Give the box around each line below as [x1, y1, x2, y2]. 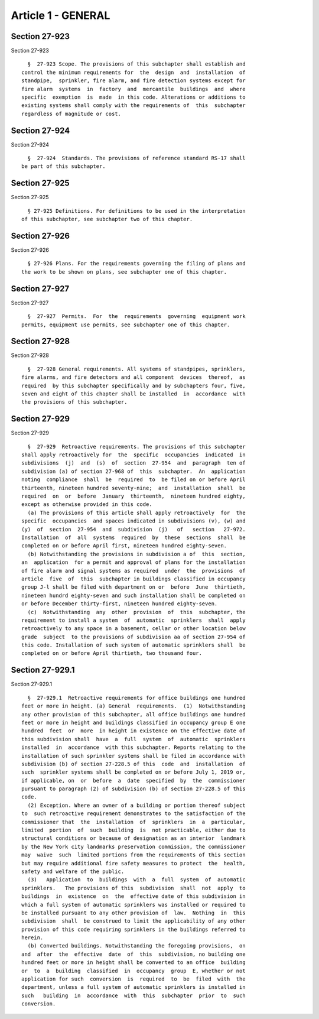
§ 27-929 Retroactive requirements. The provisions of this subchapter [27, 443, 246, 450]
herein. [21, 934, 44, 941]
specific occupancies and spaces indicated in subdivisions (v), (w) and [21, 518, 246, 524]
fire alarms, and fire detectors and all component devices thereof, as [21, 374, 246, 381]
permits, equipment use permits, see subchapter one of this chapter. [21, 321, 230, 328]
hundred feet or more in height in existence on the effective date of [21, 728, 246, 734]
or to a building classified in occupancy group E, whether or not [21, 967, 246, 974]
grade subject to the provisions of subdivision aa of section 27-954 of [21, 633, 246, 640]
